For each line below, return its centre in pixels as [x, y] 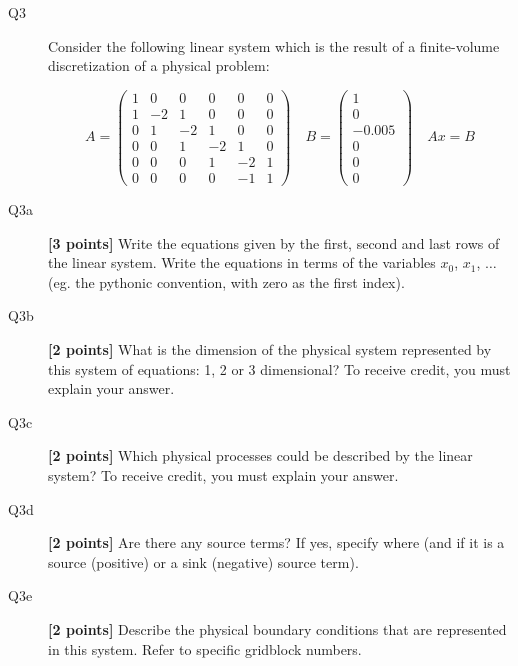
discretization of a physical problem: [159, 65]
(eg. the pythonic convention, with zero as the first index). [226, 281]
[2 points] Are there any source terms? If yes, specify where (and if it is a [276, 542]
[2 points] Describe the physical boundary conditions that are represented [277, 628]
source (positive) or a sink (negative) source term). [203, 561]
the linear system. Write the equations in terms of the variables [242, 262]
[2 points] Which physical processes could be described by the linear [260, 455]
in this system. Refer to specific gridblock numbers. [205, 648]
